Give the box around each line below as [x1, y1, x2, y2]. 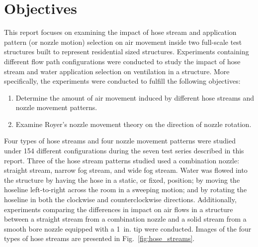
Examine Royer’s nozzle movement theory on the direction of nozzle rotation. [15, 119, 252, 129]
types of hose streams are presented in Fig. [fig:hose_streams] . [4, 233, 195, 244]
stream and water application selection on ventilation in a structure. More [4, 66, 230, 76]
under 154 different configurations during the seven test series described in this [4, 145, 244, 156]
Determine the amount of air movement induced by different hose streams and [15, 92, 255, 103]
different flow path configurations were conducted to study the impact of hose [4, 56, 241, 66]
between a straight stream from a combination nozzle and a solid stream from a [4, 214, 247, 224]
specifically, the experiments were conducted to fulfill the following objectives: [4, 76, 241, 86]
